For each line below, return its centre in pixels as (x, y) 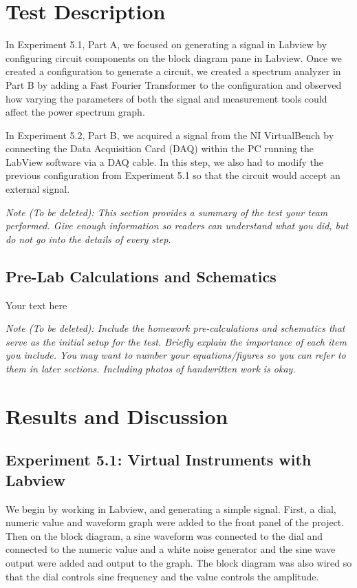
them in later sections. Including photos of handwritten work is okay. (151, 369)
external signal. (38, 189)
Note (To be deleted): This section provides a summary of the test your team (167, 212)
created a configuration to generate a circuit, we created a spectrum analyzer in (173, 71)
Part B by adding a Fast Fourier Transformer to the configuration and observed (174, 84)
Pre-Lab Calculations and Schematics (141, 276)
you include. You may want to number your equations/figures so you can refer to (176, 355)
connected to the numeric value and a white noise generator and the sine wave (171, 549)
